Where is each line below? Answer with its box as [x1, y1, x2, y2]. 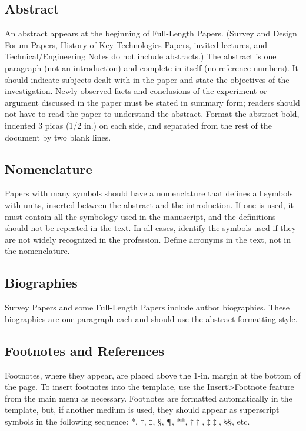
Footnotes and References [5, 341, 164, 359]
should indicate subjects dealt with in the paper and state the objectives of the [5, 73, 290, 85]
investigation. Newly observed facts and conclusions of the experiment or [5, 85, 267, 97]
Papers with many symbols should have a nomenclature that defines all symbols [5, 187, 293, 199]
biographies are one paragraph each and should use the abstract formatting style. [5, 312, 298, 325]
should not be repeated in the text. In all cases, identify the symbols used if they [5, 222, 297, 234]
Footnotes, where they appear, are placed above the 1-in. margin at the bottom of [5, 369, 301, 381]
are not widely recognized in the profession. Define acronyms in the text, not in [5, 233, 291, 245]
